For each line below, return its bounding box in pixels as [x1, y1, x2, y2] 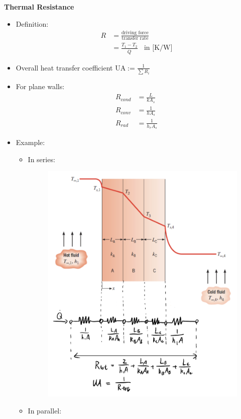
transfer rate [122, 36, 149, 41]
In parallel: [28, 405, 62, 415]
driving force [121, 30, 149, 36]
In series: [28, 154, 55, 164]
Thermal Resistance [4, 2, 74, 12]
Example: [16, 137, 45, 148]
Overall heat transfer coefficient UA [16, 62, 126, 73]
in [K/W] [144, 44, 173, 52]
